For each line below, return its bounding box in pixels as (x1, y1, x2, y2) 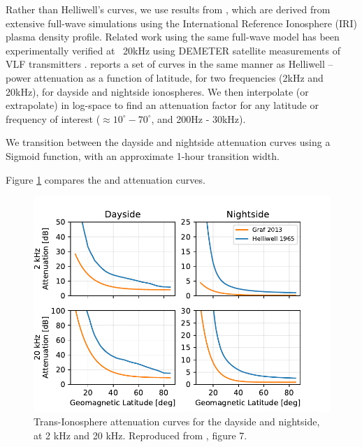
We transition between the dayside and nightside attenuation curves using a (6, 135, 331, 149)
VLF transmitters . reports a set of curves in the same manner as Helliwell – (6, 57, 333, 71)
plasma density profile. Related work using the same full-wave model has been (6, 29, 340, 44)
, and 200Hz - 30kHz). (151, 111, 246, 126)
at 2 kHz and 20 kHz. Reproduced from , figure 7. (34, 427, 247, 442)
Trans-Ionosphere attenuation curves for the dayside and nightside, (34, 414, 320, 429)
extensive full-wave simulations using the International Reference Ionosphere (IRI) (6, 15, 357, 30)
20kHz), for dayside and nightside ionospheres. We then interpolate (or (6, 84, 309, 98)
